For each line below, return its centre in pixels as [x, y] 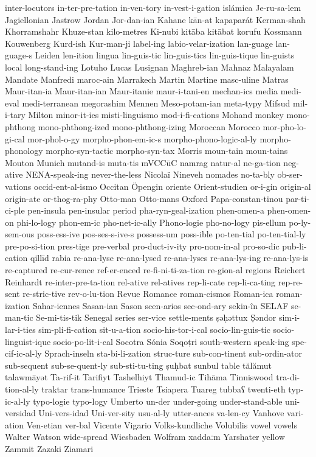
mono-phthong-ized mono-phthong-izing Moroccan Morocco [149, 126]
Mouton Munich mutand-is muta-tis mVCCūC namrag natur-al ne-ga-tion [143, 162]
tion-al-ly [22, 389]
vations [18, 186]
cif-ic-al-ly [23, 353]
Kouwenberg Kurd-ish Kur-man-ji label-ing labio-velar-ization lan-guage [139, 43]
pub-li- [294, 246]
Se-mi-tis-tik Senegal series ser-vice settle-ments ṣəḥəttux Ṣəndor [156, 317]
